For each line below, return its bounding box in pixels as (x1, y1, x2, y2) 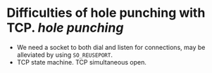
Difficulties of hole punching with (6, 5, 206, 21)
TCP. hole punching (6, 20, 124, 36)
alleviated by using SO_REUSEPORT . (16, 51, 113, 59)
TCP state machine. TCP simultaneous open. (16, 58, 147, 66)
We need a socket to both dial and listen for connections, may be (16, 43, 206, 51)
